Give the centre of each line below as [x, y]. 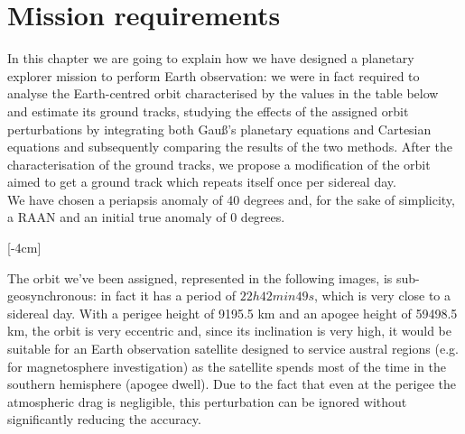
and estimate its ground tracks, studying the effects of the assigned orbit [208, 111]
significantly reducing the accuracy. [104, 419]
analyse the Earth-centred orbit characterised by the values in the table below [223, 93]
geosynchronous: [52, 295]
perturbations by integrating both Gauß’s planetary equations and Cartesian [219, 129]
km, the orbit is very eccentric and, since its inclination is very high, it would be [230, 331]
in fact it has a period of [168, 295]
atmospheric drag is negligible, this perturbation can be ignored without [207, 401]
